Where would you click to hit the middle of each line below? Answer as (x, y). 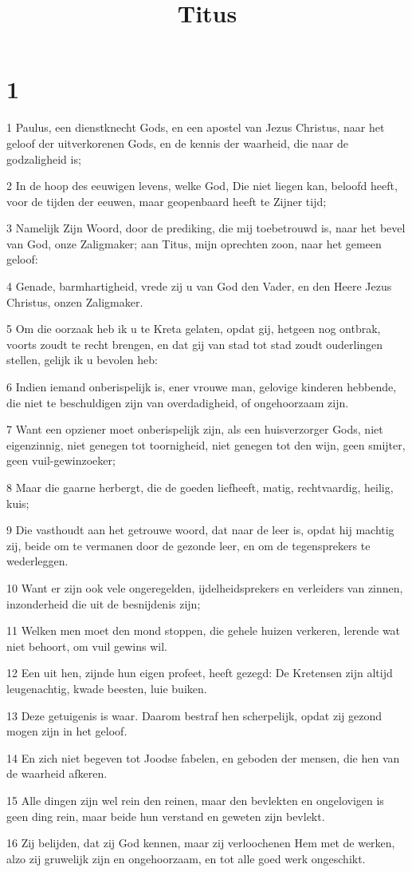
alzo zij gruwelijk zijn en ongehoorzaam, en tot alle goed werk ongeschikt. (186, 858)
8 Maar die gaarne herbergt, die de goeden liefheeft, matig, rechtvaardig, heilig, (200, 487)
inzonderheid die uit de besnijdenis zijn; (104, 603)
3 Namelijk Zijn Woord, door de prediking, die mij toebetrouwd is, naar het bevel (206, 228)
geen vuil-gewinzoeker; (61, 460)
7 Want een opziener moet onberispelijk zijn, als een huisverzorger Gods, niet (195, 429)
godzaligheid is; (44, 159)
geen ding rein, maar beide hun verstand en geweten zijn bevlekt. (166, 816)
